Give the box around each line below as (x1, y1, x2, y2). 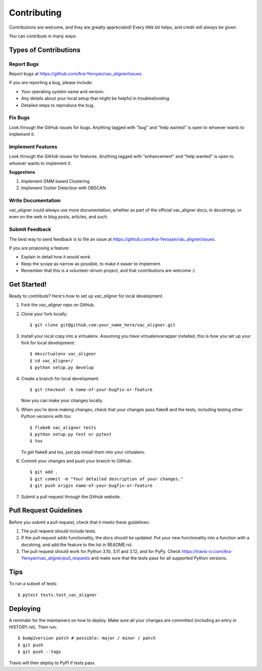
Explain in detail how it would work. (21, 254, 92, 260)
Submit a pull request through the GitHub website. (21, 494, 121, 499)
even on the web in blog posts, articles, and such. (9, 214, 109, 220)
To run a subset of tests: (9, 581, 58, 586)
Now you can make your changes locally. (21, 397, 103, 403)
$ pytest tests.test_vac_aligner (17, 592, 97, 598)
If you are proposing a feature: (9, 245, 70, 251)
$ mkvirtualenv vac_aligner (30, 351, 97, 357)
